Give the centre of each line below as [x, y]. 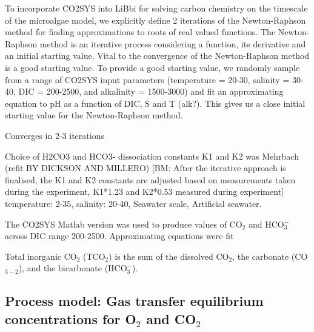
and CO [171, 318]
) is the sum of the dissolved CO [169, 256]
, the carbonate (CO [270, 256]
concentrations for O [71, 318]
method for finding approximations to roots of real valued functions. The [140, 32]
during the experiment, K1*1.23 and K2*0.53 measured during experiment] [144, 191]
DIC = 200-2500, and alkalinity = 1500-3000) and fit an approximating [151, 91]
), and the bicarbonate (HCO [73, 268]
